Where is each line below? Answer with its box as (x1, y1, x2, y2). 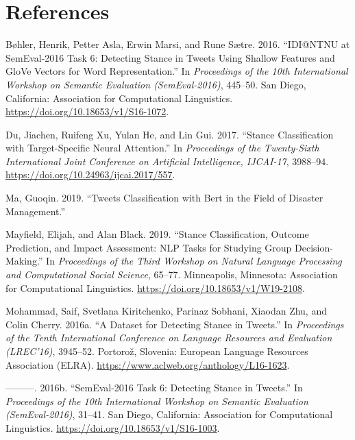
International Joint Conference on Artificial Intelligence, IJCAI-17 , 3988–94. (5, 154, 329, 168)
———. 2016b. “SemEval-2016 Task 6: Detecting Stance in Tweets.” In (5, 380, 303, 395)
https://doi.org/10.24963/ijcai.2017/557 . (5, 167, 175, 182)
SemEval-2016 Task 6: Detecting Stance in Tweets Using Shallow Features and (5, 50, 335, 64)
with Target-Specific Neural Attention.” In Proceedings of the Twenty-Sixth (5, 140, 319, 155)
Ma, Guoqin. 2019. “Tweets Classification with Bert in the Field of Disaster (5, 191, 323, 205)
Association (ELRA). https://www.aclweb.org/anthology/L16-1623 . (5, 357, 290, 371)
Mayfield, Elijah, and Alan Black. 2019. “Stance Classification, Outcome (5, 227, 309, 241)
